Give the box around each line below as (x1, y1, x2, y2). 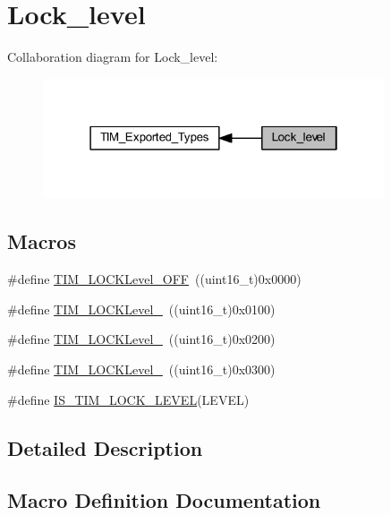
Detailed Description (7, 433, 203, 461)
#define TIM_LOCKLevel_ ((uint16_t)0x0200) (7, 330, 276, 348)
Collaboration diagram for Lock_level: (7, 47, 218, 66)
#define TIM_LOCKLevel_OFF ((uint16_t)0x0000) (7, 270, 302, 288)
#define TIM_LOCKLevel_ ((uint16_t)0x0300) (7, 360, 276, 379)
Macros (7, 227, 76, 255)
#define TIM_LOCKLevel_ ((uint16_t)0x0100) (7, 299, 276, 318)
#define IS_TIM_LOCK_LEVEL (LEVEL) (7, 390, 250, 408)
